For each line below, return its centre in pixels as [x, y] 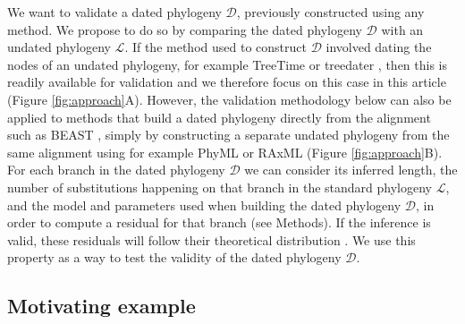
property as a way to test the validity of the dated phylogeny [174, 257]
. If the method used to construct [216, 47]
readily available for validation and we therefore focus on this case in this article [227, 82]
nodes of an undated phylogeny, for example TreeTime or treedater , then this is [228, 64]
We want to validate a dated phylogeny [114, 12]
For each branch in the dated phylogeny [116, 170]
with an [402, 29]
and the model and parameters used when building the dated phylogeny [204, 205]
